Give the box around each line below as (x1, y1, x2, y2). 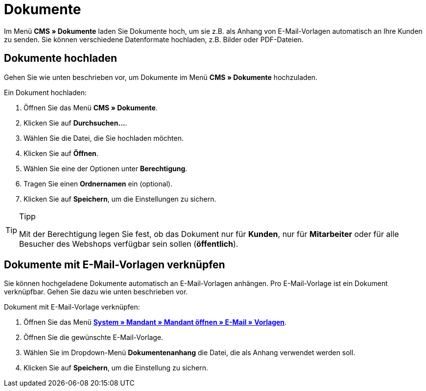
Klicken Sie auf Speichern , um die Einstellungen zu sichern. (24, 194, 216, 203)
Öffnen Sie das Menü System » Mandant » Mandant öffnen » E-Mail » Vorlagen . (24, 318, 287, 327)
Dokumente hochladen (4, 52, 118, 65)
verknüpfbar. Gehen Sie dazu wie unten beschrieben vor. (4, 287, 188, 296)
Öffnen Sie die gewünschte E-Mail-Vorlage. (24, 333, 164, 342)
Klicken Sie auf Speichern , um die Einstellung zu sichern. (24, 364, 209, 372)
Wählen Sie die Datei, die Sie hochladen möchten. (24, 133, 184, 142)
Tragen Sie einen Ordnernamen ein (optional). (24, 179, 173, 188)
